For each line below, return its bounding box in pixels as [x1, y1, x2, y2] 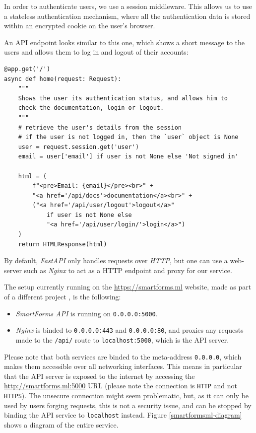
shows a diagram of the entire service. [4, 420, 119, 430]
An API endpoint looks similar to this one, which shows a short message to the [4, 37, 245, 47]
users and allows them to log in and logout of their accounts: [4, 47, 189, 57]
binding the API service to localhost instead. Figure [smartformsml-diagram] [4, 410, 242, 420]
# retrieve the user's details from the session [18, 124, 182, 131]
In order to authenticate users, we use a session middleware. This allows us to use [4, 1, 252, 11]
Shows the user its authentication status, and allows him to [18, 94, 228, 102]
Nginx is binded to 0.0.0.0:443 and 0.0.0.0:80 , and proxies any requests [15, 325, 244, 335]
